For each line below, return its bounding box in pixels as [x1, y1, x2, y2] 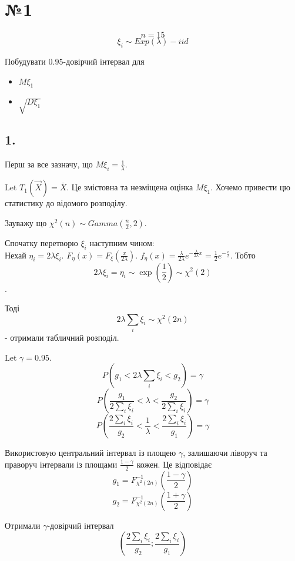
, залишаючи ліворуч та [183, 446, 267, 459]
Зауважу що [5, 216, 47, 229]
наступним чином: [89, 236, 155, 248]
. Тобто [230, 248, 256, 261]
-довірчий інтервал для [63, 55, 145, 67]
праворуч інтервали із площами [5, 458, 118, 470]
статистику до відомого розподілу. [5, 197, 128, 209]
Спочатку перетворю [5, 236, 78, 248]
